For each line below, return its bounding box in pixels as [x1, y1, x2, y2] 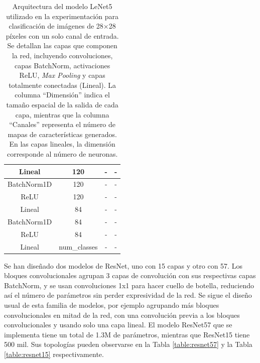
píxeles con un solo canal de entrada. [6, 30, 119, 41]
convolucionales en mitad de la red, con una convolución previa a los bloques [4, 309, 240, 320]
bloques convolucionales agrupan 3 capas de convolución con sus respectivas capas [4, 270, 256, 281]
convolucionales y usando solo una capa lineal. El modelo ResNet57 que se [4, 319, 232, 330]
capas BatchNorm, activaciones [15, 60, 110, 70]
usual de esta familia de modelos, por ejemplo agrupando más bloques [4, 300, 219, 310]
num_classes [59, 241, 98, 252]
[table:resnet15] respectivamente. [4, 349, 104, 359]
